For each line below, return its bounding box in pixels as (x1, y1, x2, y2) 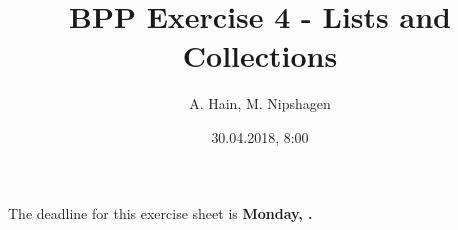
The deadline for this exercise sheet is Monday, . (8, 202, 313, 223)
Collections (182, 35, 338, 76)
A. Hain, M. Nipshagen (189, 93, 331, 114)
